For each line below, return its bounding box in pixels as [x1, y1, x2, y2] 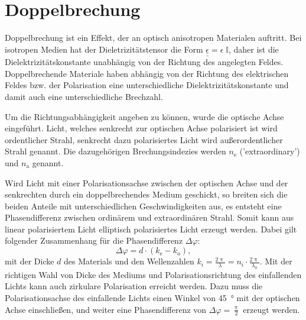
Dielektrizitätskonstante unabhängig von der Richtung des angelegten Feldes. [5, 56, 284, 68]
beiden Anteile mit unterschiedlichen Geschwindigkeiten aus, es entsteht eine [5, 199, 282, 212]
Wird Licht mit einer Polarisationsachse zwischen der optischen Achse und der [5, 176, 288, 189]
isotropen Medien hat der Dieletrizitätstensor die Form [5, 43, 203, 55]
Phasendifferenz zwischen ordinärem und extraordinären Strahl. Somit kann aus [5, 211, 294, 224]
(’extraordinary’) [239, 145, 300, 157]
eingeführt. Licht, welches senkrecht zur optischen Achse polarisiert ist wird [5, 122, 278, 134]
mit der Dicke [5, 255, 54, 267]
